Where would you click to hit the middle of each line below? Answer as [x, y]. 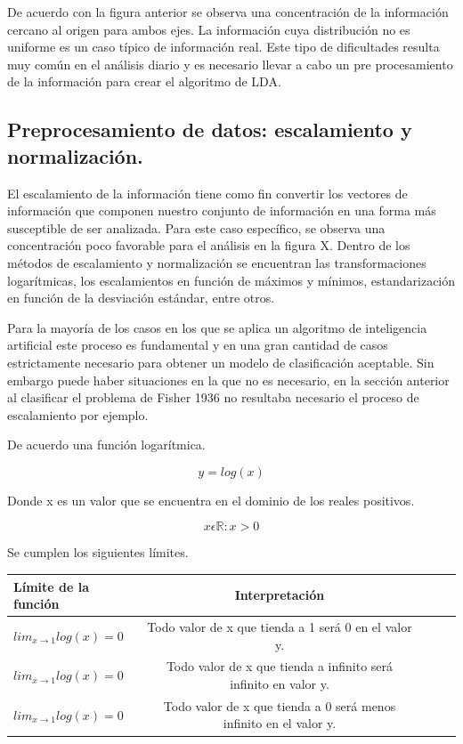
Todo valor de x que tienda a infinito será [280, 666]
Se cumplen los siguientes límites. [98, 552]
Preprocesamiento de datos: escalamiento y [210, 129]
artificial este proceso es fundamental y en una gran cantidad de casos [198, 345]
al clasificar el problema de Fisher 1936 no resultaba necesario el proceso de [213, 397]
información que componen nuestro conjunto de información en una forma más [222, 210]
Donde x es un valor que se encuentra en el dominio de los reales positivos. [211, 500]
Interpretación [280, 595]
